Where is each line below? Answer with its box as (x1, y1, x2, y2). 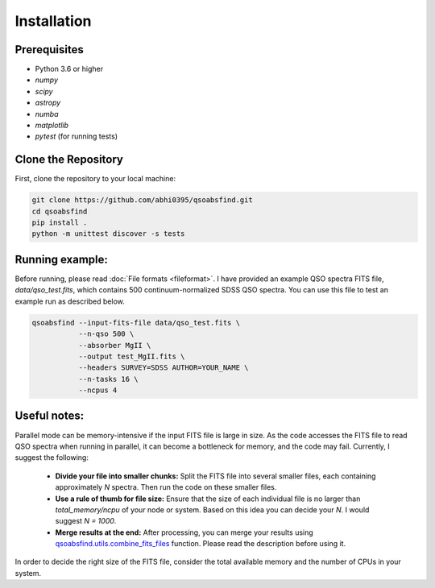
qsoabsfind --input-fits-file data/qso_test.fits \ (31, 318, 241, 327)
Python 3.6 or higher (35, 64, 104, 74)
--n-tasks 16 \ (78, 375, 139, 383)
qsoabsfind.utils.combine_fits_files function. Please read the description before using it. (55, 539, 346, 549)
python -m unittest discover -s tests (31, 230, 185, 238)
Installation (14, 12, 92, 30)
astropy (35, 97, 61, 108)
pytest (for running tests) (35, 131, 118, 141)
